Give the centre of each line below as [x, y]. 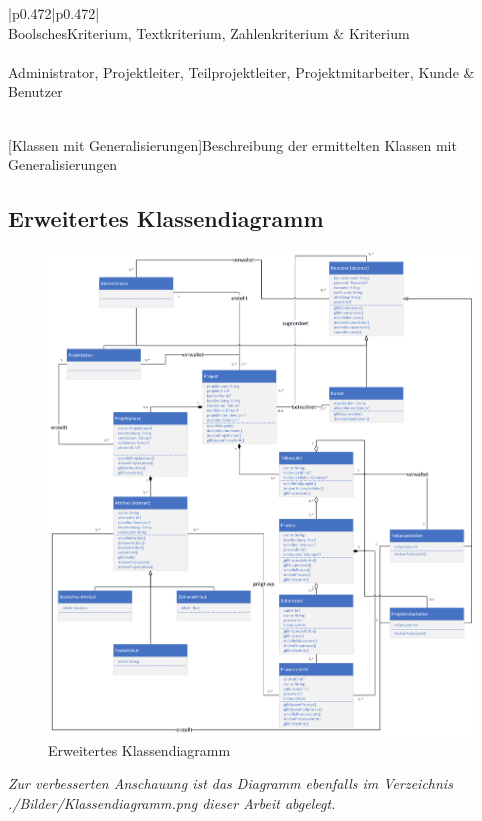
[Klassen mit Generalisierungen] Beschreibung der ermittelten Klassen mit [232, 144]
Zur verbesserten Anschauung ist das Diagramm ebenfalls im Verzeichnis [230, 783]
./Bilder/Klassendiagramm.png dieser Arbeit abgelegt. [172, 802]
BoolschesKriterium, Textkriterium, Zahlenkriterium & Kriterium [209, 32]
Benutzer [35, 91]
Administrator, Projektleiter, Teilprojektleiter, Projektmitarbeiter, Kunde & [241, 71]
